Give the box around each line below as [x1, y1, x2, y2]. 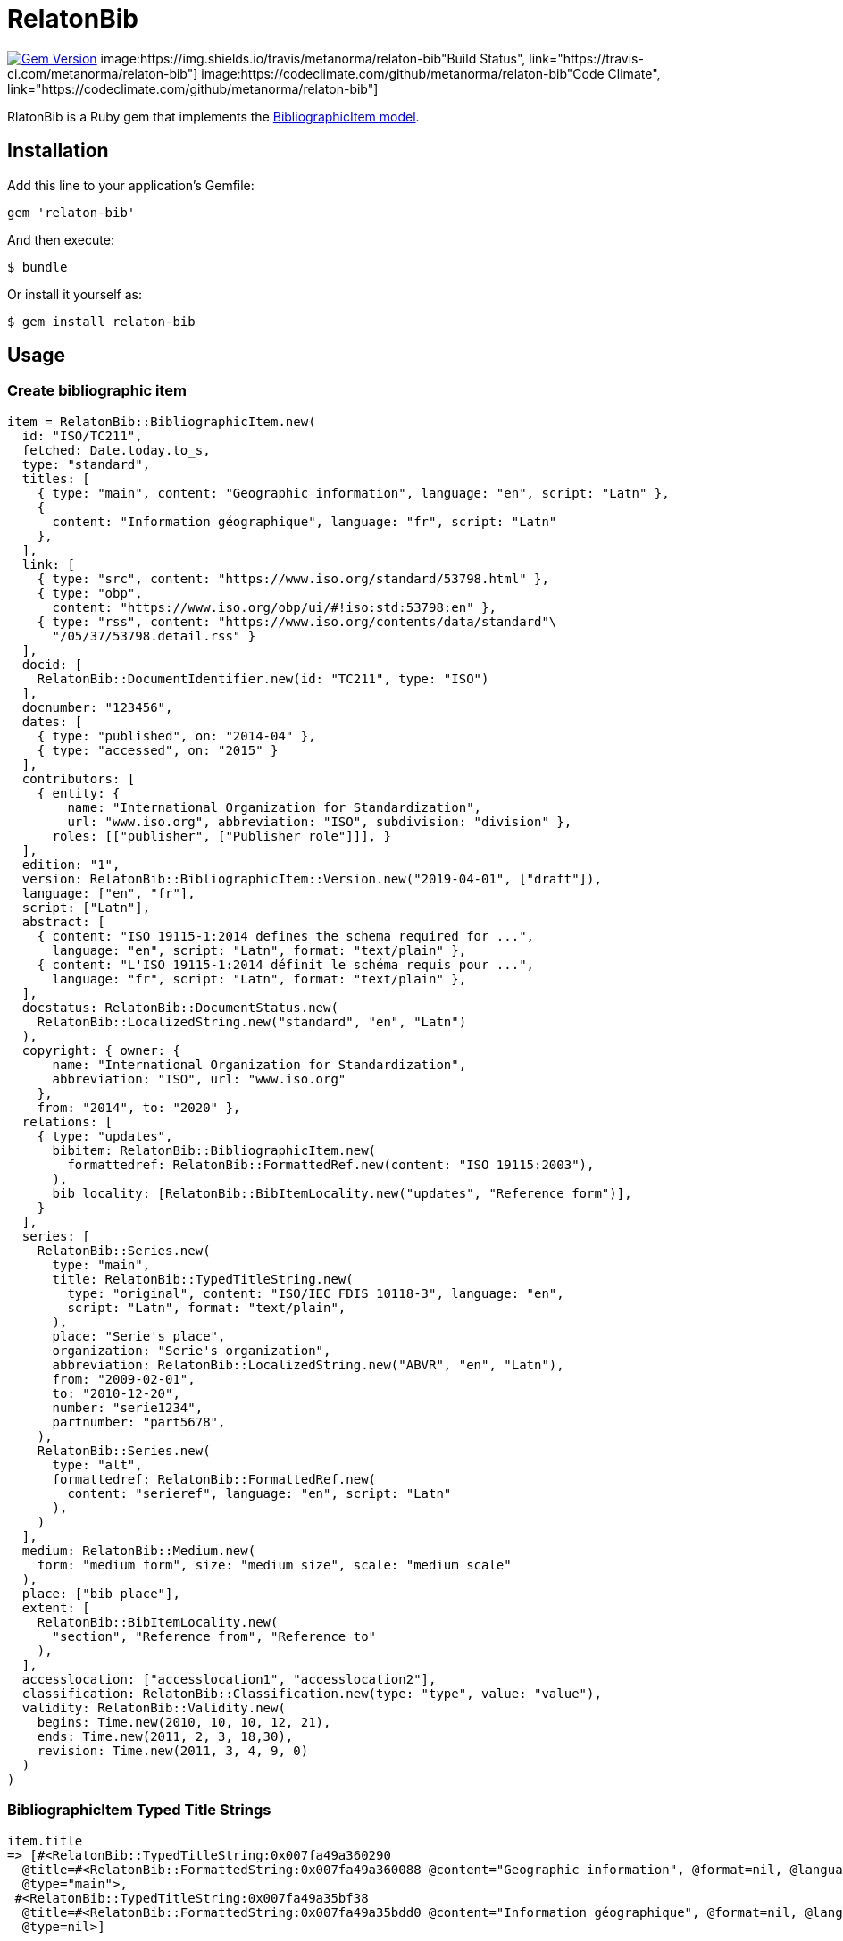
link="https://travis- [529, 50, 644, 66]
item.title [7, 1833, 83, 1848]
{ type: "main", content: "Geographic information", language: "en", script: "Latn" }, [37, 485, 670, 500]
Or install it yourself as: [7, 286, 142, 302]
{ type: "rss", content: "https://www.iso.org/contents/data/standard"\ [37, 614, 557, 629]
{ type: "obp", [37, 585, 143, 600]
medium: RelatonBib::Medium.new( [21, 1543, 256, 1558]
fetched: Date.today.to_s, [21, 442, 211, 457]
